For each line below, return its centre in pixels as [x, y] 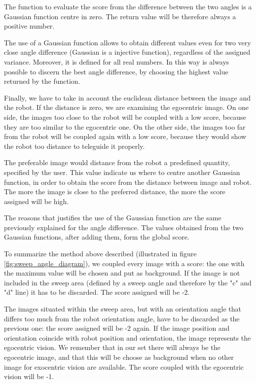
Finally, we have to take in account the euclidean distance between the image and [127, 97]
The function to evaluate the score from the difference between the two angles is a [128, 6]
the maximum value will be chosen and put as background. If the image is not [122, 273]
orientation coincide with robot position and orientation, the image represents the [128, 337]
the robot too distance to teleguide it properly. [74, 146]
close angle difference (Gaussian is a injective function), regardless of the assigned [127, 52]
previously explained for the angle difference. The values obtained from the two [124, 227]
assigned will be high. [37, 201]
